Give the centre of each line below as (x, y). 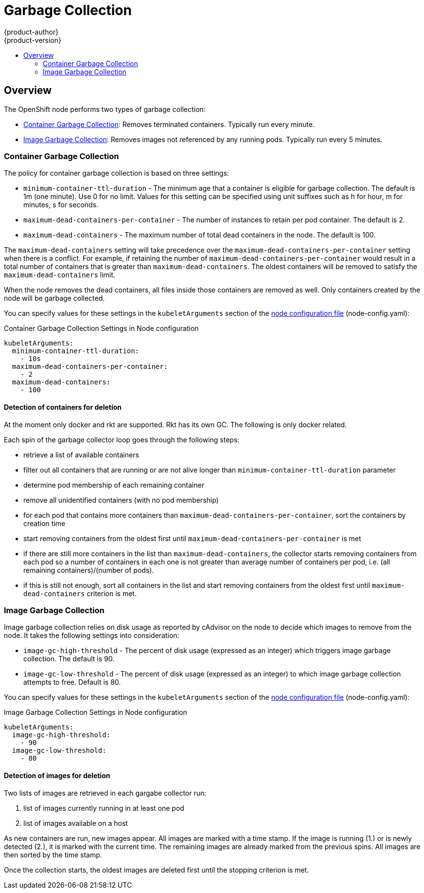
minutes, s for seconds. (61, 205)
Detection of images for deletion (57, 775)
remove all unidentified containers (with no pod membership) (121, 500)
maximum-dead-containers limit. (60, 275)
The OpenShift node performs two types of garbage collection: (105, 109)
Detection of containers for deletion (63, 407)
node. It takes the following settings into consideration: (92, 636)
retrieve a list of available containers (81, 455)
